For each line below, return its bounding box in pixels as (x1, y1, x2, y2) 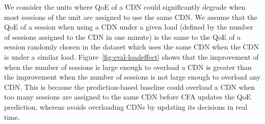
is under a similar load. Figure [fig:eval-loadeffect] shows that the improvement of (4, 51, 259, 62)
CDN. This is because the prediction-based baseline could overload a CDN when (4, 81, 255, 92)
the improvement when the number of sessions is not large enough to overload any (4, 71, 261, 82)
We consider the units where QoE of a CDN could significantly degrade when (4, 2, 246, 12)
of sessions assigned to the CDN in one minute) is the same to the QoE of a (4, 31, 241, 42)
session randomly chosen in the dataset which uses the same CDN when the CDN (4, 41, 259, 52)
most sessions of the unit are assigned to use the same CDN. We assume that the (4, 11, 257, 22)
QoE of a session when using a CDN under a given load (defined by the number (4, 21, 253, 32)
